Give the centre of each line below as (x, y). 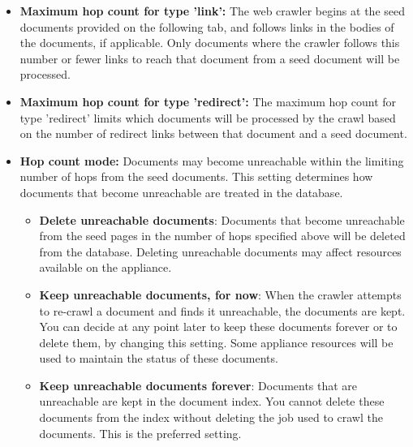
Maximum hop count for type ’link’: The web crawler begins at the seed (212, 11)
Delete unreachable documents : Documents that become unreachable (222, 219)
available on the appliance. (105, 267)
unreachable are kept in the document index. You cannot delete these (212, 401)
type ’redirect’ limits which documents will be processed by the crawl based (208, 117)
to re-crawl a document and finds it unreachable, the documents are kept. (222, 310)
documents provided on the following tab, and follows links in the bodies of (207, 26)
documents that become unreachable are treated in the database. (181, 192)
